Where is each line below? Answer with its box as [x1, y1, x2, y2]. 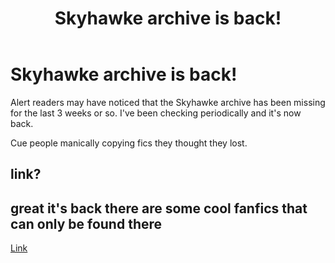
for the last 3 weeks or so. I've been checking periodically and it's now [10, 107, 302, 119]
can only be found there [10, 215, 163, 232]
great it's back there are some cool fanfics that [10, 200, 308, 217]
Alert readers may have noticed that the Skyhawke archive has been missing [10, 96, 326, 108]
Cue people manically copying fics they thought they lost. [10, 137, 248, 149]
